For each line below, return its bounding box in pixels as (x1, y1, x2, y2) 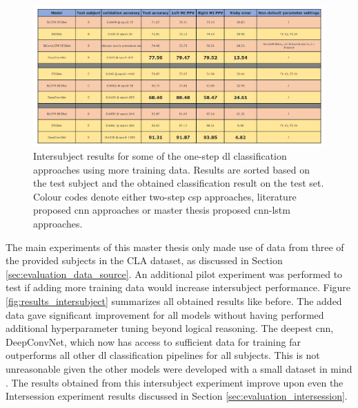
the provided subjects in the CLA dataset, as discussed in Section (6, 253, 283, 268)
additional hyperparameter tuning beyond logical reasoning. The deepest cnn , (6, 321, 334, 335)
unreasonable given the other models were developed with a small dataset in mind (6, 362, 352, 375)
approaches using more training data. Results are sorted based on (33, 162, 310, 176)
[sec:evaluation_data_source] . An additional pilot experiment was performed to (6, 266, 343, 281)
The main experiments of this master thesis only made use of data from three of (6, 239, 344, 254)
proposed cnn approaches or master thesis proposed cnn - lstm (33, 203, 290, 217)
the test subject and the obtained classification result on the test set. (33, 176, 324, 190)
